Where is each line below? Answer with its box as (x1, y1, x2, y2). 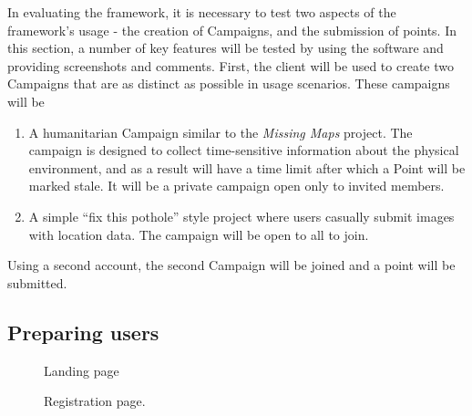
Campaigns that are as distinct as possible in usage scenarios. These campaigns (7, 74, 450, 93)
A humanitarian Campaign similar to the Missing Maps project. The (28, 122, 413, 141)
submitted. (7, 273, 67, 292)
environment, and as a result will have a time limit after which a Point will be (28, 158, 466, 177)
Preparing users (7, 317, 159, 346)
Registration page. (44, 391, 146, 411)
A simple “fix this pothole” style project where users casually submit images (28, 206, 455, 225)
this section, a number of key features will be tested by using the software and (7, 38, 444, 57)
